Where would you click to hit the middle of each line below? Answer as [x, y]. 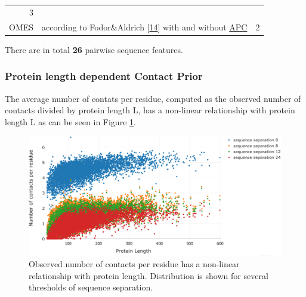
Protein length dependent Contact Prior [104, 76]
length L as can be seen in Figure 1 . [70, 121]
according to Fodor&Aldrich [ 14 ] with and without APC [145, 27]
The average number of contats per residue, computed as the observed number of [153, 98]
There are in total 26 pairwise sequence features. [94, 49]
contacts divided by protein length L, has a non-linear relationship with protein [150, 110]
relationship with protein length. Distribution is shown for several [149, 275]
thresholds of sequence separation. [91, 287]
